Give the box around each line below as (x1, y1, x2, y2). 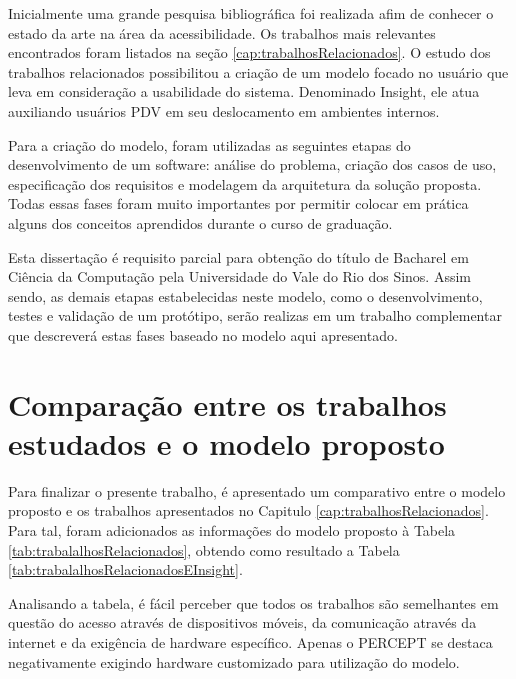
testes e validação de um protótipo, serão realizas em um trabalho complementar (8, 305, 502, 326)
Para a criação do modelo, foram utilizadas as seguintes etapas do (8, 134, 411, 155)
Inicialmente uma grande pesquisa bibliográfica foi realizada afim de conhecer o (8, 3, 494, 23)
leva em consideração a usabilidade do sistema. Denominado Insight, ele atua (8, 81, 480, 102)
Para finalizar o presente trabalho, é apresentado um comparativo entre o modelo (8, 480, 506, 501)
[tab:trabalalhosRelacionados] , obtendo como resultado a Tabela (8, 539, 400, 560)
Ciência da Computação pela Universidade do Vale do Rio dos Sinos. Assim (8, 266, 471, 287)
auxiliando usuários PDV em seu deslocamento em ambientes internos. (8, 100, 440, 121)
